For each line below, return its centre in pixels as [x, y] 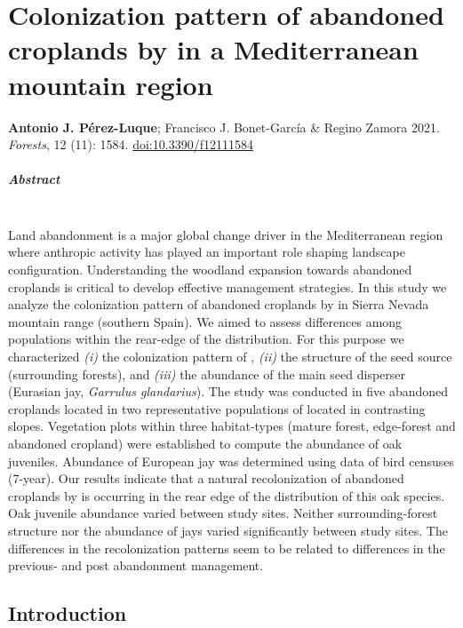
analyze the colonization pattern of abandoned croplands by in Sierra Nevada [219, 304]
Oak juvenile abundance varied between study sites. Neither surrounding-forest [223, 513]
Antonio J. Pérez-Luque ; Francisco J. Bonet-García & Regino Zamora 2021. [224, 127]
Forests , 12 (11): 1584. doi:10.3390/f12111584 [131, 144]
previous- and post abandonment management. [136, 565]
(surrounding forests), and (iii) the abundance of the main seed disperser [207, 374]
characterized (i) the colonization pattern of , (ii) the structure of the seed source [230, 356]
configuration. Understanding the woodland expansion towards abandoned [210, 270]
